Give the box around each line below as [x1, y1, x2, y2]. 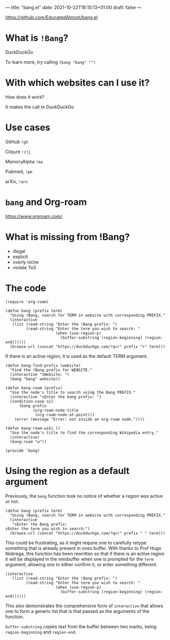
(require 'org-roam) [5, 299, 50, 304]
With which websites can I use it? [5, 77, 150, 89]
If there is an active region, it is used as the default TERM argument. [5, 353, 148, 359]
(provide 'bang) [5, 448, 40, 453]
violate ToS [12, 264, 37, 270]
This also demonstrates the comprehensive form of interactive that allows [5, 603, 163, 609]
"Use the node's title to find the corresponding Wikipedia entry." [10, 430, 159, 435]
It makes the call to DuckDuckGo [5, 103, 74, 110]
